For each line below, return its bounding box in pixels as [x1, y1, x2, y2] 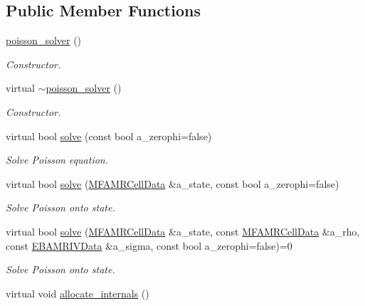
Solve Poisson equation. [6, 152, 109, 167]
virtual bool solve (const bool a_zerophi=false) [6, 128, 212, 143]
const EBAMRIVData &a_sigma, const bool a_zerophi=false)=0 [6, 238, 292, 253]
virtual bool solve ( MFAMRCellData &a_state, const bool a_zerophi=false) [6, 176, 339, 191]
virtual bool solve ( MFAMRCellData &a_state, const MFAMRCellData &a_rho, [6, 223, 360, 238]
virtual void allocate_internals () [6, 285, 149, 300]
